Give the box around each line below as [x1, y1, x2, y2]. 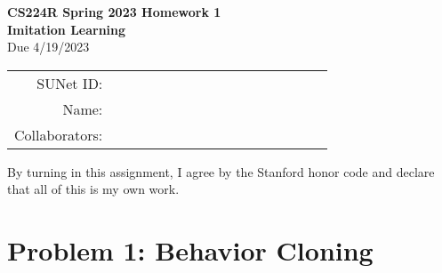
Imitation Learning [7, 20, 126, 38]
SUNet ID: [36, 72, 103, 93]
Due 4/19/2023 [7, 37, 90, 56]
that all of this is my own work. [7, 180, 180, 198]
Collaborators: [14, 124, 103, 145]
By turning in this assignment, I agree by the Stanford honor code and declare [7, 162, 435, 181]
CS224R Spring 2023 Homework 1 [7, 3, 221, 20]
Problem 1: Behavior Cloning [7, 232, 374, 269]
